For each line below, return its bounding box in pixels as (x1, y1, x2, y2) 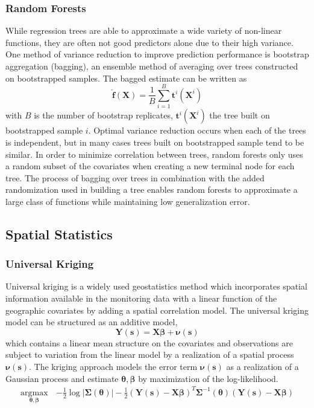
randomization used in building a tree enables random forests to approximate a (5, 183, 298, 196)
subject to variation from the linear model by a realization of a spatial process (5, 348, 294, 361)
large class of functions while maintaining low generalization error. (5, 195, 250, 207)
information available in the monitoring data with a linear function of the (5, 292, 277, 305)
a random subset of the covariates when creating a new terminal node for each (5, 160, 295, 172)
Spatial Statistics (5, 224, 113, 243)
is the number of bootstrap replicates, (34, 109, 173, 121)
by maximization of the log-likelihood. (138, 372, 278, 384)
